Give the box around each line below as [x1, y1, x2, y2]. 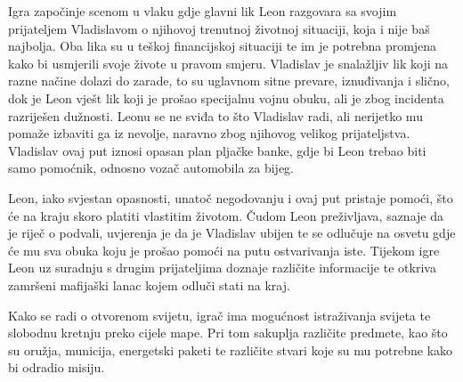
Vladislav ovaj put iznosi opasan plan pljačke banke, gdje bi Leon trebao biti [8, 141, 426, 159]
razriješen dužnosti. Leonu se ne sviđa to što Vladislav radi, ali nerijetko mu [8, 106, 423, 125]
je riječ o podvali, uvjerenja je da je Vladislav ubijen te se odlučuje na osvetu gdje [8, 224, 456, 242]
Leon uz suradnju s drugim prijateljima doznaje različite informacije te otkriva [8, 258, 436, 277]
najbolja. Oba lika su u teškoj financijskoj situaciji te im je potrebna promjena [8, 37, 437, 55]
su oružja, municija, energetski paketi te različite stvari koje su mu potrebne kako [8, 340, 453, 359]
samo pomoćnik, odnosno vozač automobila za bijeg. [8, 158, 294, 177]
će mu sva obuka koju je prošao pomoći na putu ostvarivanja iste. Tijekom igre [8, 240, 440, 259]
